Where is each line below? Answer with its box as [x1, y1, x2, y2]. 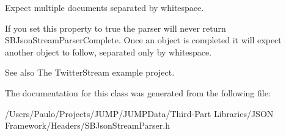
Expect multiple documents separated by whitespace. [5, 1, 204, 13]
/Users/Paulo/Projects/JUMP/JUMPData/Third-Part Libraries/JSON [5, 107, 274, 120]
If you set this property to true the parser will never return [5, 21, 226, 34]
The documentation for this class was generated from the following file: [5, 86, 271, 99]
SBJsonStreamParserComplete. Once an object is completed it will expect [5, 34, 282, 46]
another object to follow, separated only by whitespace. [5, 45, 212, 58]
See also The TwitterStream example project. [5, 66, 175, 79]
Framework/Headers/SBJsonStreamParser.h [5, 119, 170, 132]
